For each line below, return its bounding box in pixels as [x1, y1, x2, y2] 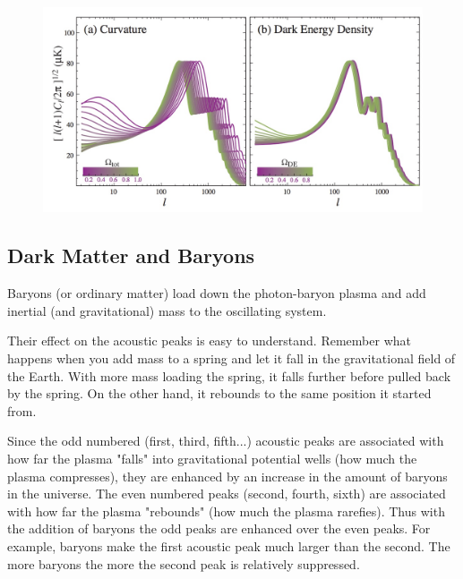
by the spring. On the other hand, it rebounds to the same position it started [7, 384, 432, 403]
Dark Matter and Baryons [7, 242, 255, 269]
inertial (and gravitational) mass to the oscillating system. [7, 301, 327, 319]
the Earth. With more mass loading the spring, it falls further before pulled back [7, 366, 451, 385]
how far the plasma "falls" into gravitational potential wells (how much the [7, 448, 417, 467]
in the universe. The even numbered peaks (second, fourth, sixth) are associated [7, 484, 446, 503]
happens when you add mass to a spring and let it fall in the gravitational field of [7, 348, 456, 367]
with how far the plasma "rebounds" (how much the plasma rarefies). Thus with [7, 501, 445, 520]
